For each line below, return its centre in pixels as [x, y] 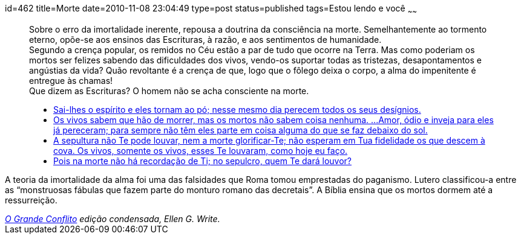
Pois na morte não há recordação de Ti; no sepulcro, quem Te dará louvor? [202, 161]
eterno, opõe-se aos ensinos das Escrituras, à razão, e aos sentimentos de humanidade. [205, 39]
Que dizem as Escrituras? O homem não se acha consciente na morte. [169, 91]
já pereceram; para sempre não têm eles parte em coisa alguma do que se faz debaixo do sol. [241, 130]
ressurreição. [31, 200]
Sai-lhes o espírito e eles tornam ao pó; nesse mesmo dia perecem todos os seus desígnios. [237, 109]
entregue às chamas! [71, 80]
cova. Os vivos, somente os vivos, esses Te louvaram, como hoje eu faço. [201, 150]
